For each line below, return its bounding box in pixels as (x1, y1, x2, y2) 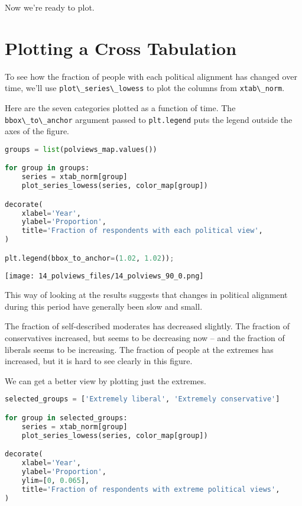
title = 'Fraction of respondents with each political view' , (21, 226, 263, 235)
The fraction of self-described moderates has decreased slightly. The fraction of (5, 320, 290, 332)
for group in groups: (5, 164, 90, 173)
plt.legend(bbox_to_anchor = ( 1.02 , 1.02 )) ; (5, 254, 174, 262)
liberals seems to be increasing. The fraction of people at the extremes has (5, 343, 274, 355)
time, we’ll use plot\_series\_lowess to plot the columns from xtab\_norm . (5, 82, 285, 94)
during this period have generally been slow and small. (5, 300, 203, 312)
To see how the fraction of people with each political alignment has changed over (5, 70, 297, 82)
